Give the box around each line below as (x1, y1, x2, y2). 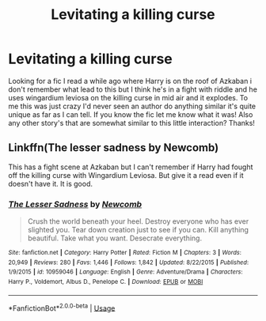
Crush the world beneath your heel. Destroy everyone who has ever (27, 217, 249, 226)
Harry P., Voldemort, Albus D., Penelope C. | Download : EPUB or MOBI (8, 278, 203, 286)
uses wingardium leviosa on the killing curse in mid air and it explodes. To (8, 93, 249, 102)
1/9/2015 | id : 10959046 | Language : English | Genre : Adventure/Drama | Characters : (8, 268, 243, 276)
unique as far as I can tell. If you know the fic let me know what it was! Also (8, 109, 253, 119)
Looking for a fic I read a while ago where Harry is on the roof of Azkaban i (8, 76, 252, 85)
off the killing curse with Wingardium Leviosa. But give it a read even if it (8, 170, 244, 179)
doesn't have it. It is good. (8, 179, 93, 188)
